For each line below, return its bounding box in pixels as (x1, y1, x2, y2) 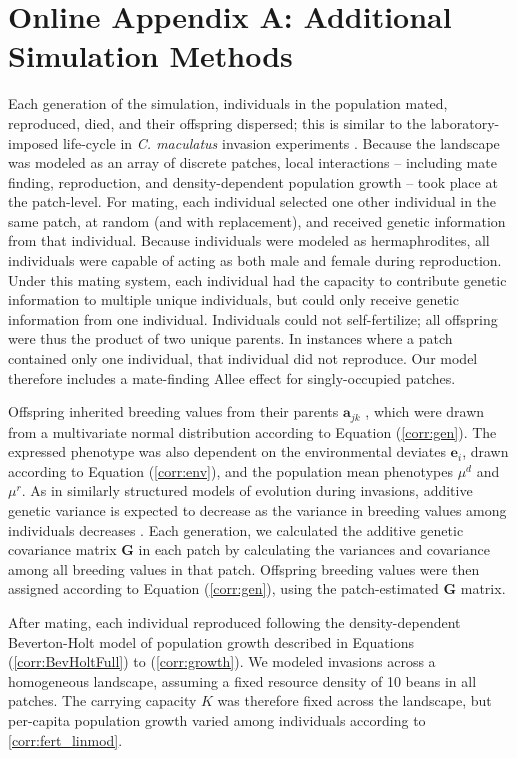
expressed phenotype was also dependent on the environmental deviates (8, 441, 446, 462)
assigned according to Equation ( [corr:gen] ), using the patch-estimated (8, 578, 439, 599)
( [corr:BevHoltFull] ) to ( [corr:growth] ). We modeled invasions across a (8, 651, 436, 672)
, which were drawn (365, 401, 485, 422)
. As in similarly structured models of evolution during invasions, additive (21, 480, 473, 501)
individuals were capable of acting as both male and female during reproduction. (8, 250, 502, 271)
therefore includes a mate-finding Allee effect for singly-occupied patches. (8, 367, 456, 388)
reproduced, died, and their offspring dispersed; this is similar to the (8, 112, 427, 133)
